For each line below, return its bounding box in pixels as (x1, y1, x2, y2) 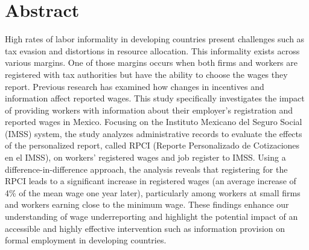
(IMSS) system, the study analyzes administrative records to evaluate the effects (5, 127, 302, 139)
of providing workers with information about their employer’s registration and (5, 103, 293, 116)
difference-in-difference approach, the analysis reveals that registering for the (5, 162, 288, 175)
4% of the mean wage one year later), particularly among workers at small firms (5, 186, 301, 199)
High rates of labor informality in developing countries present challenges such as (5, 33, 305, 45)
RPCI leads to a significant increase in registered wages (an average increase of (5, 175, 296, 187)
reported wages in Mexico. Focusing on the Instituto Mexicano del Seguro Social (5, 115, 302, 128)
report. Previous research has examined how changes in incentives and (5, 80, 264, 92)
